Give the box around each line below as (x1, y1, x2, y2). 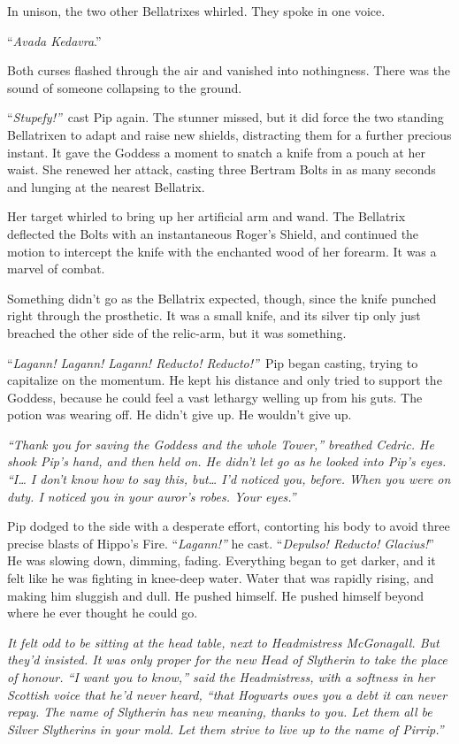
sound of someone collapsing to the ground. (7, 78, 242, 96)
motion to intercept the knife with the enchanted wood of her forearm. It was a (7, 242, 437, 260)
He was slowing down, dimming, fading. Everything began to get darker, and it (7, 551, 436, 570)
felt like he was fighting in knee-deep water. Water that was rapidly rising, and (7, 569, 434, 587)
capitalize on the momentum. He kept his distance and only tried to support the (7, 371, 442, 389)
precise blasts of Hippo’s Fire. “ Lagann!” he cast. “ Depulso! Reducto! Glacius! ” (7, 533, 434, 552)
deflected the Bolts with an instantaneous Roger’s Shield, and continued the (7, 224, 419, 242)
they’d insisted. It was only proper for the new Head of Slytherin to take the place (7, 650, 448, 669)
